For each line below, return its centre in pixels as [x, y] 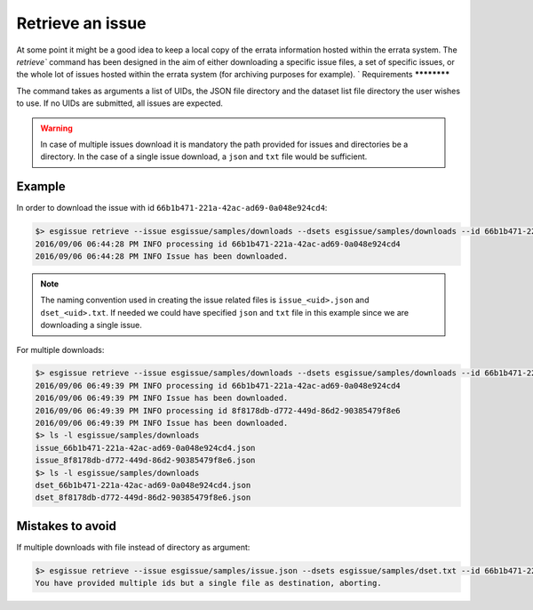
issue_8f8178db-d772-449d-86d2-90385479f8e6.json [145, 461]
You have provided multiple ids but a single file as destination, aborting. [208, 583]
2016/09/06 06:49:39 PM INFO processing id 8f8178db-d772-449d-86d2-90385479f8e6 [218, 410]
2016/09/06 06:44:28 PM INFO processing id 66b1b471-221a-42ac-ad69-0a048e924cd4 [218, 244]
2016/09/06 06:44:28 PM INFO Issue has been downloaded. [162, 256]
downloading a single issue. [91, 325]
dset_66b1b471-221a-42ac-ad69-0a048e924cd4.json [143, 485]
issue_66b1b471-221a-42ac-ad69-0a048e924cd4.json [145, 448]
